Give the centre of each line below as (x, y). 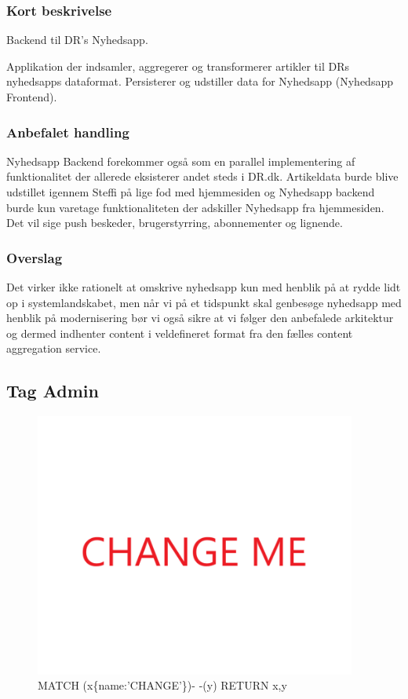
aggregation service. (54, 348)
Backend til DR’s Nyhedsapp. (77, 40)
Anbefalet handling (68, 132)
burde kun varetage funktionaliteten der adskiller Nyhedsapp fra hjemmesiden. (195, 207)
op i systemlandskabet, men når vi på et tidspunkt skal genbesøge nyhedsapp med (204, 302)
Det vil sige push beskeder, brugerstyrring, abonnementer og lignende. (175, 223)
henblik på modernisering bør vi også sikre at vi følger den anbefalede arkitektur (200, 318)
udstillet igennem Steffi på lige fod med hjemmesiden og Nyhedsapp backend (191, 192)
